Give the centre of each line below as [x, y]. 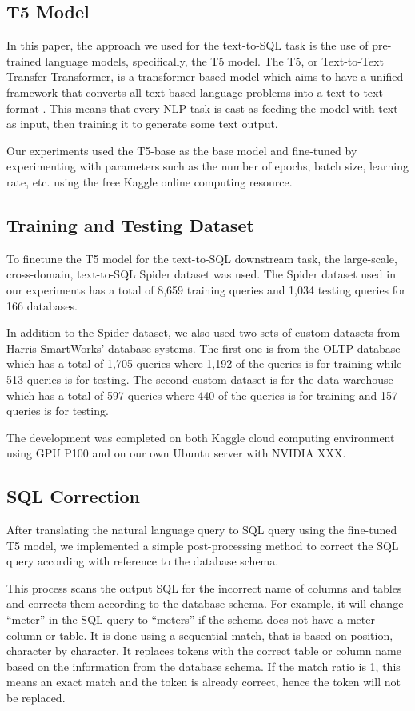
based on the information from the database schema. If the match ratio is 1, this [204, 666]
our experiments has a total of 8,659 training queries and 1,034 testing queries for [206, 289]
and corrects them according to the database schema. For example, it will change [205, 603]
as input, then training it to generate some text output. [142, 124]
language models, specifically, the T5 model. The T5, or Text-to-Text [214, 60]
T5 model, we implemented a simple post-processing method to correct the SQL [203, 545]
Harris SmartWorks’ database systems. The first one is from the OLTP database [204, 348]
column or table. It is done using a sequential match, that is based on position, [200, 635]
